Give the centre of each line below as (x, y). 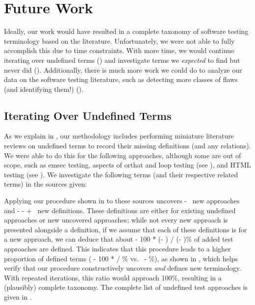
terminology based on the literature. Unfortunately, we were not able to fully (119, 41)
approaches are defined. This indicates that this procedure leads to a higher (117, 249)
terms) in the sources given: (46, 184)
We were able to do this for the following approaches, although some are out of (123, 155)
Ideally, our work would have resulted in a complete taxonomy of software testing (126, 31)
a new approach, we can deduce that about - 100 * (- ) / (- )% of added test (119, 239)
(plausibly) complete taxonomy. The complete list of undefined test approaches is (126, 287)
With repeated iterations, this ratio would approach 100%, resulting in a (113, 277)
